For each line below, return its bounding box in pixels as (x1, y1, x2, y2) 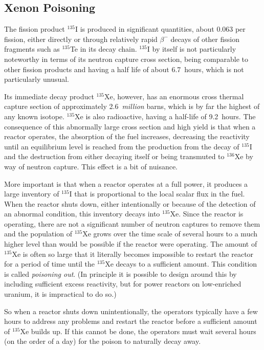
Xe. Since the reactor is (170, 208, 244, 219)
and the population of (4, 228, 73, 239)
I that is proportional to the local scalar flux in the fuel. (69, 188, 245, 199)
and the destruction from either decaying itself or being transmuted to (4, 151, 225, 162)
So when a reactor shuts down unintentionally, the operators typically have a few (4, 305, 258, 316)
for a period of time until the (4, 258, 95, 269)
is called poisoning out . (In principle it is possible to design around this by (4, 268, 237, 279)
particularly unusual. (4, 74, 69, 84)
